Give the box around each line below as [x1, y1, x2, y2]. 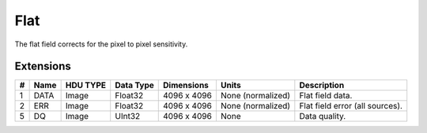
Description [299, 79, 345, 91]
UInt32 [115, 111, 141, 122]
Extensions [14, 60, 71, 73]
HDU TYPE [65, 79, 107, 91]
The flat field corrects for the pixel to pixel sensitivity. [14, 39, 188, 49]
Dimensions [163, 79, 210, 91]
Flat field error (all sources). [299, 101, 403, 112]
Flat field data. [299, 91, 353, 102]
